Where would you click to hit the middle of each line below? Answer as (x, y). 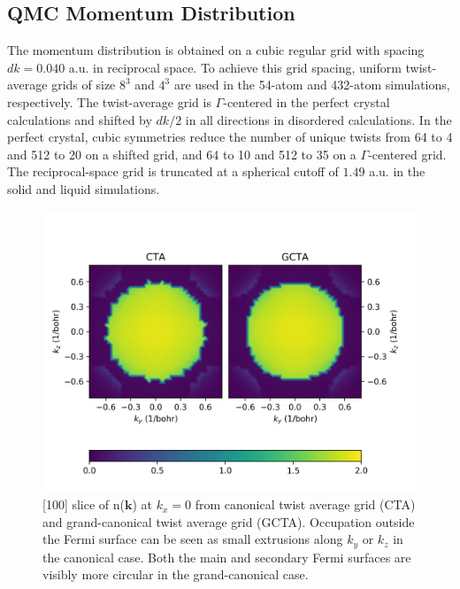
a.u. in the (397, 171)
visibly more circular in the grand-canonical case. (176, 574)
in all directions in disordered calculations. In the (318, 119)
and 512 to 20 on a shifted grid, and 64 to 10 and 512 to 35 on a (182, 154)
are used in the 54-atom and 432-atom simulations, (312, 85)
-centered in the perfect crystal (307, 101)
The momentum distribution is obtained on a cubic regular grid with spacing (216, 50)
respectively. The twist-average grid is (109, 101)
